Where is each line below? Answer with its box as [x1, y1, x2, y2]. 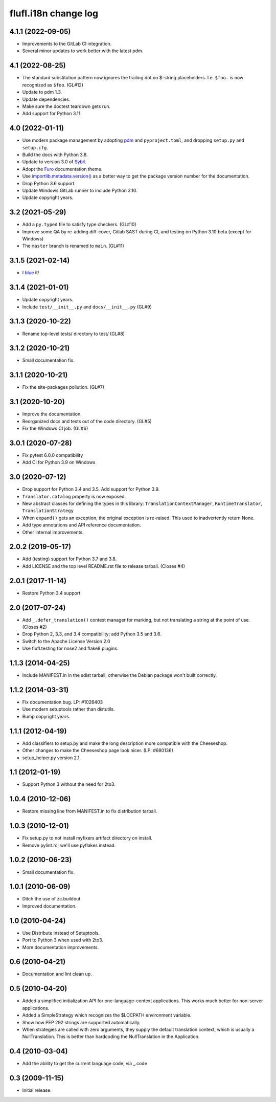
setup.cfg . [22, 144, 48, 150]
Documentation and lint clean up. [22, 971, 92, 977]
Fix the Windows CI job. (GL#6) [22, 425, 88, 432]
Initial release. [22, 1087, 52, 1093]
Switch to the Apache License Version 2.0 [22, 638, 110, 644]
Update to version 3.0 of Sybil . [22, 159, 86, 165]
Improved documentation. [22, 903, 77, 909]
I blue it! [22, 270, 39, 276]
